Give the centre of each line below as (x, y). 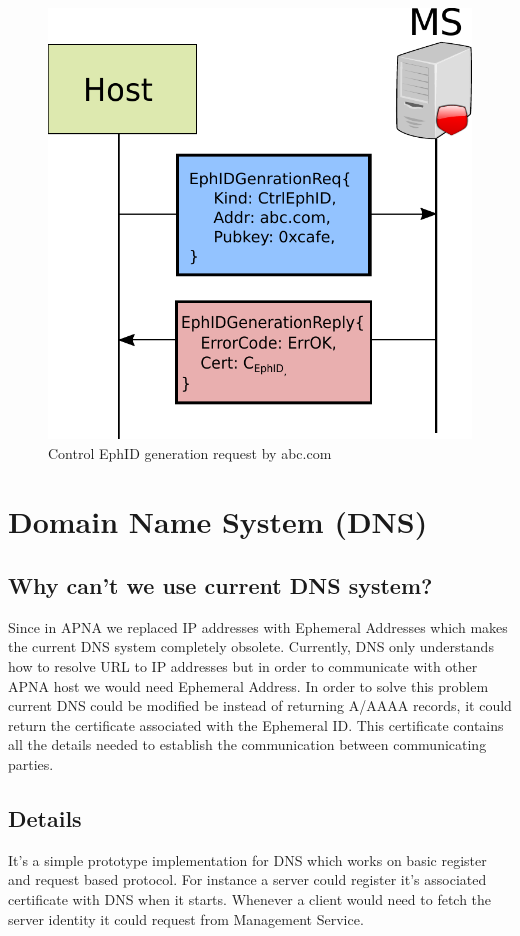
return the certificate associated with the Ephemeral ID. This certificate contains (256, 724)
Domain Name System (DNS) (218, 521)
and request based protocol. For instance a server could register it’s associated (247, 879)
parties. (31, 763)
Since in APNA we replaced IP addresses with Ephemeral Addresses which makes (258, 626)
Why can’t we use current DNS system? (220, 585)
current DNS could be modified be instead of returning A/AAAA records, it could (260, 705)
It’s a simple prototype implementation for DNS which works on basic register (247, 859)
